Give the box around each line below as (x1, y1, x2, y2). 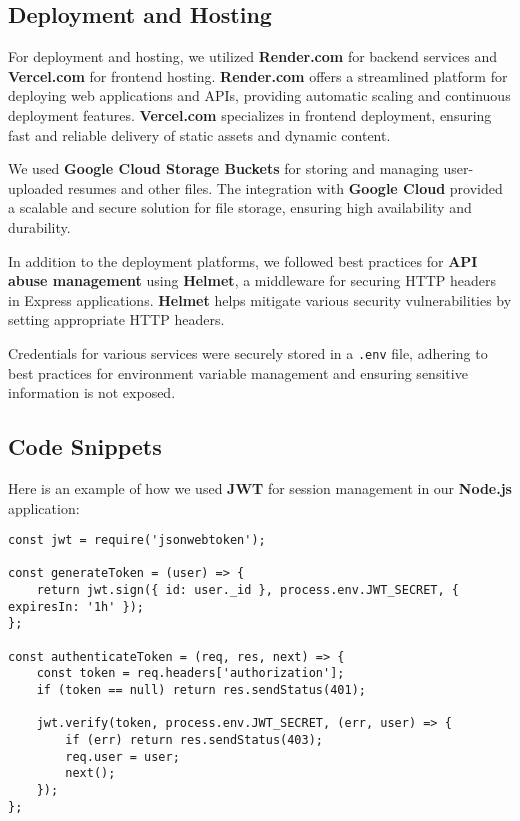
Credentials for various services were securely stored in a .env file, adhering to (8, 342, 488, 363)
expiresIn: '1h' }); (8, 599, 145, 614)
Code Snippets (8, 431, 162, 462)
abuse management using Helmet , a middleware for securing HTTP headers (8, 270, 497, 291)
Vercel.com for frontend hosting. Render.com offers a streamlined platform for (8, 65, 508, 86)
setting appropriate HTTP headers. (8, 309, 225, 330)
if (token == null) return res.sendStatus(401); (36, 683, 366, 698)
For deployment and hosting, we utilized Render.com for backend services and (8, 46, 498, 67)
